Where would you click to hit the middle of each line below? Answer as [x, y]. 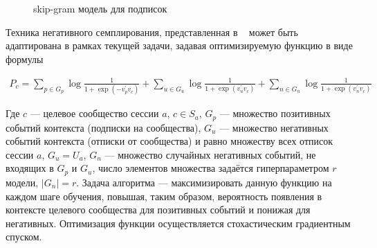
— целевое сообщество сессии [94, 113]
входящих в [30, 168]
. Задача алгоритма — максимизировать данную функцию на [204, 182]
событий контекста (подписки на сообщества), [103, 127]
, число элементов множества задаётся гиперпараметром [211, 168]
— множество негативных [274, 127]
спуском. [24, 237]
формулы [25, 59]
